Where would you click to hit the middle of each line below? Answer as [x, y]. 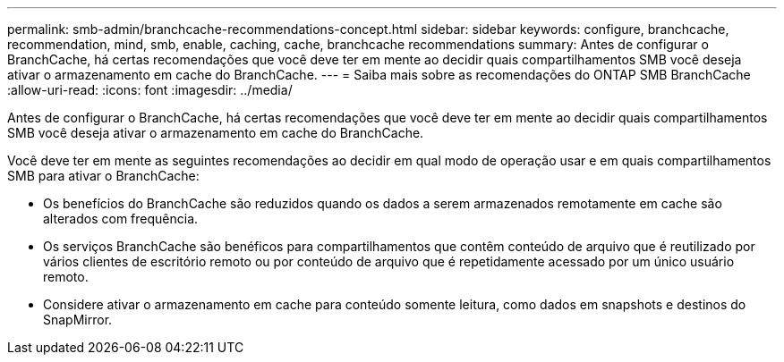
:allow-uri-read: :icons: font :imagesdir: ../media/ [150, 90]
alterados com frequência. [121, 219]
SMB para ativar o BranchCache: [103, 176]
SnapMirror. [78, 320]
